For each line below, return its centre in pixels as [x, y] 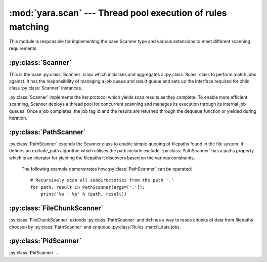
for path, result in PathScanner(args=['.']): [88, 187]
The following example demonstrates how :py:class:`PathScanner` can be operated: [107, 169]
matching [29, 27]
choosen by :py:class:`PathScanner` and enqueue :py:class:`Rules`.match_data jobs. [95, 227]
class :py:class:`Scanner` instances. [46, 88]
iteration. [18, 118]
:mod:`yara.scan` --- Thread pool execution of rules [118, 13]
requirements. [23, 48]
